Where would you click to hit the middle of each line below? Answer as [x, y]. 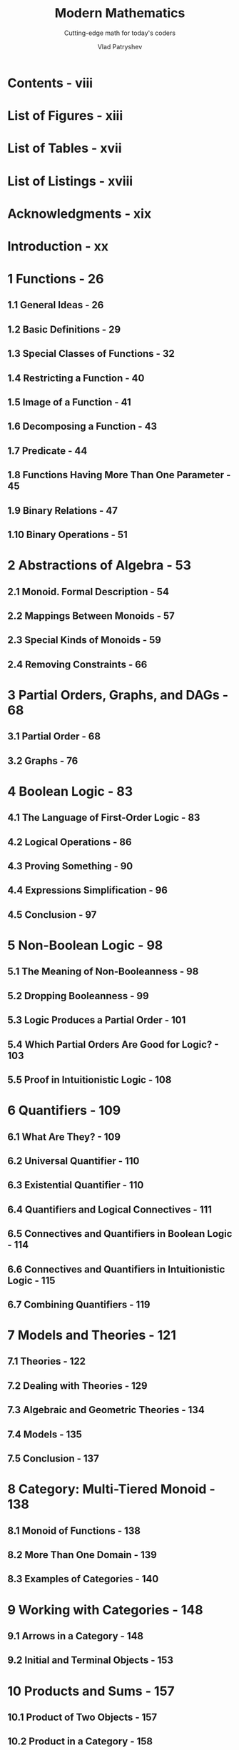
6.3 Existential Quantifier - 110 [76, 1185]
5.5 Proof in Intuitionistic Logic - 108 [90, 1079]
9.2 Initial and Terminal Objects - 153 [90, 1660]
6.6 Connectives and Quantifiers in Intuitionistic [116, 1269]
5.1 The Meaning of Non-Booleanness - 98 [103, 972]
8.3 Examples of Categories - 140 [83, 1579]
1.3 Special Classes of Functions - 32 [91, 354]
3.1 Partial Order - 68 [54, 737]
